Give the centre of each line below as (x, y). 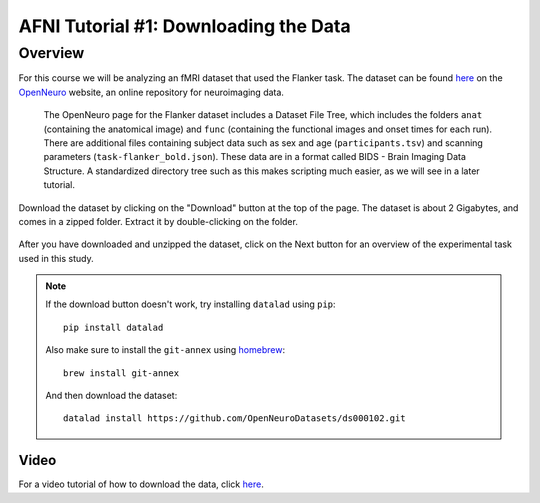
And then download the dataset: (111, 396)
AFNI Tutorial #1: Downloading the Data (184, 26)
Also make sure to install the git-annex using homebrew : (165, 350)
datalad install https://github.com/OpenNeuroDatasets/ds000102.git (234, 418)
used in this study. (56, 258)
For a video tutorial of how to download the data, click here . (141, 484)
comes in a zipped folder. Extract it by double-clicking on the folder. (158, 221)
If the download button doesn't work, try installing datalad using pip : (190, 304)
